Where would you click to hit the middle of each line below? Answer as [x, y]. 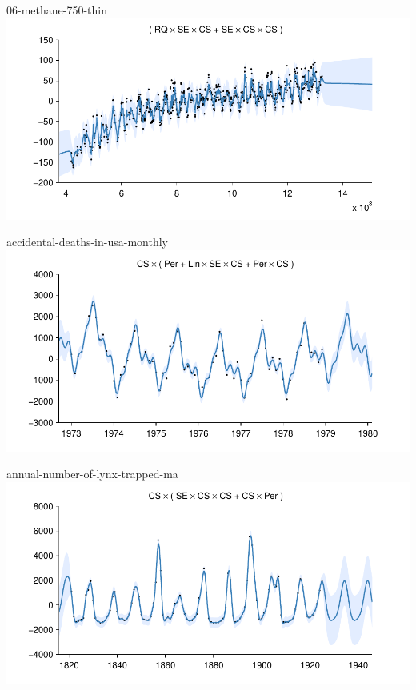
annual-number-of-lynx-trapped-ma [92, 474]
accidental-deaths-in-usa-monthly [87, 242]
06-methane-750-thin [57, 10]
